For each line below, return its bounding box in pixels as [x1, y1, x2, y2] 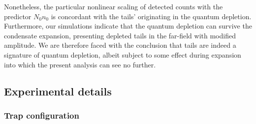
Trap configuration [4, 109, 79, 121]
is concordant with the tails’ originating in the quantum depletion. [51, 11, 252, 21]
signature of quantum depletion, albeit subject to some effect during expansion [4, 49, 241, 60]
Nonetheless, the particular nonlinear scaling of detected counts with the [4, 1, 223, 11]
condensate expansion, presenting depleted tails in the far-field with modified [4, 30, 236, 40]
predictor [4, 11, 32, 21]
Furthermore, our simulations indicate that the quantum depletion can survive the [4, 21, 252, 31]
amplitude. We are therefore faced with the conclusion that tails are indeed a [4, 40, 236, 50]
